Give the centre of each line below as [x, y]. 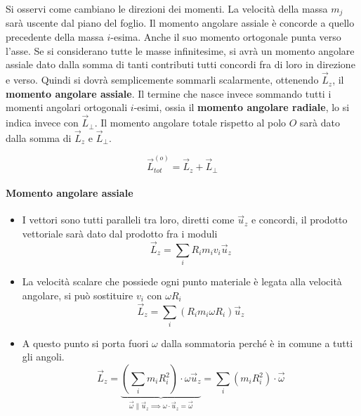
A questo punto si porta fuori [85, 343]
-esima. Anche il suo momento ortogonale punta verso [226, 37]
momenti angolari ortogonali [67, 107]
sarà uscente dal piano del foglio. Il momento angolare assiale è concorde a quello [180, 23]
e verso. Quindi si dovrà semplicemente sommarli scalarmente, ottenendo [162, 80]
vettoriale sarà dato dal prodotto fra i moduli [120, 233]
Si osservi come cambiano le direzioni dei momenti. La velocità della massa [167, 8]
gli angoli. [43, 357]
